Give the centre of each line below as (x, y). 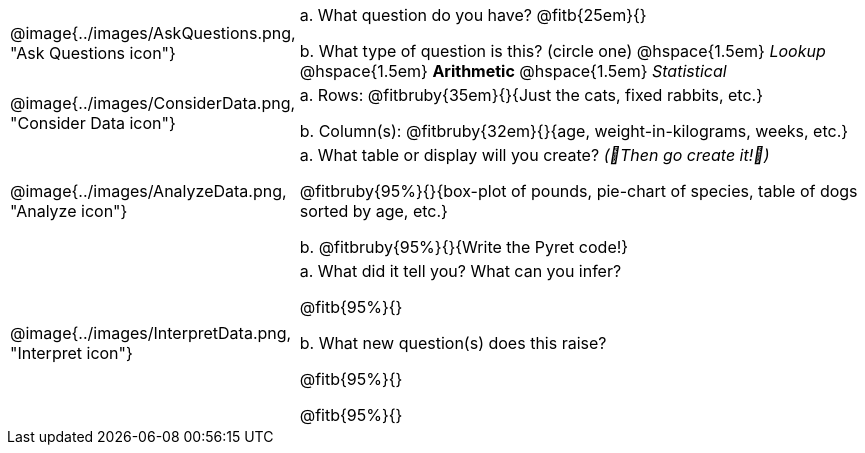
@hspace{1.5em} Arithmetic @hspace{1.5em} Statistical (513, 71)
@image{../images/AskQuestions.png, (153, 33)
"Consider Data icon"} (93, 123)
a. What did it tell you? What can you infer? (460, 271)
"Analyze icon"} (69, 211)
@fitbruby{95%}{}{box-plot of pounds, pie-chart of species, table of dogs (578, 191)
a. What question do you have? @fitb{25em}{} (473, 15)
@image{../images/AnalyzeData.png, (148, 191)
